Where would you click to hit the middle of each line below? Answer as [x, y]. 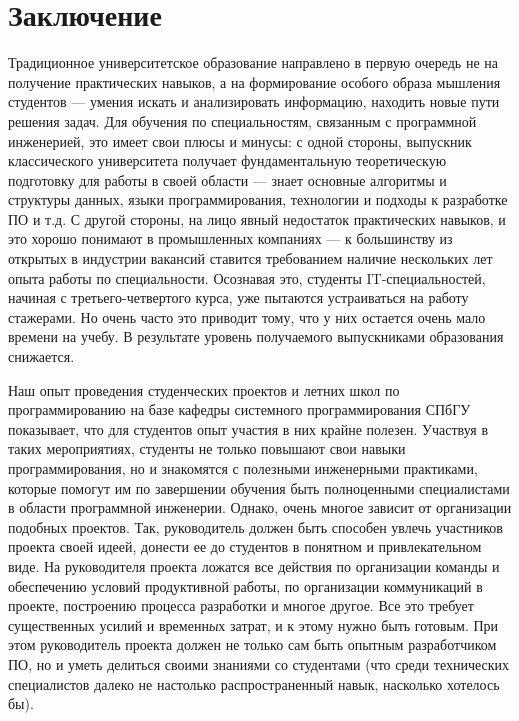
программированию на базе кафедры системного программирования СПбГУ [239, 409]
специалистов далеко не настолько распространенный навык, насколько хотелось [254, 683]
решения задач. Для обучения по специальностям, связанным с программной [242, 120]
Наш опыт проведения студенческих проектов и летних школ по [204, 389]
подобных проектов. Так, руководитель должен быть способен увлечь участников [255, 526]
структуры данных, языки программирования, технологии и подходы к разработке [258, 199]
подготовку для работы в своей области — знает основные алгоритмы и [227, 179]
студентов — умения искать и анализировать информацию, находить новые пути [254, 101]
